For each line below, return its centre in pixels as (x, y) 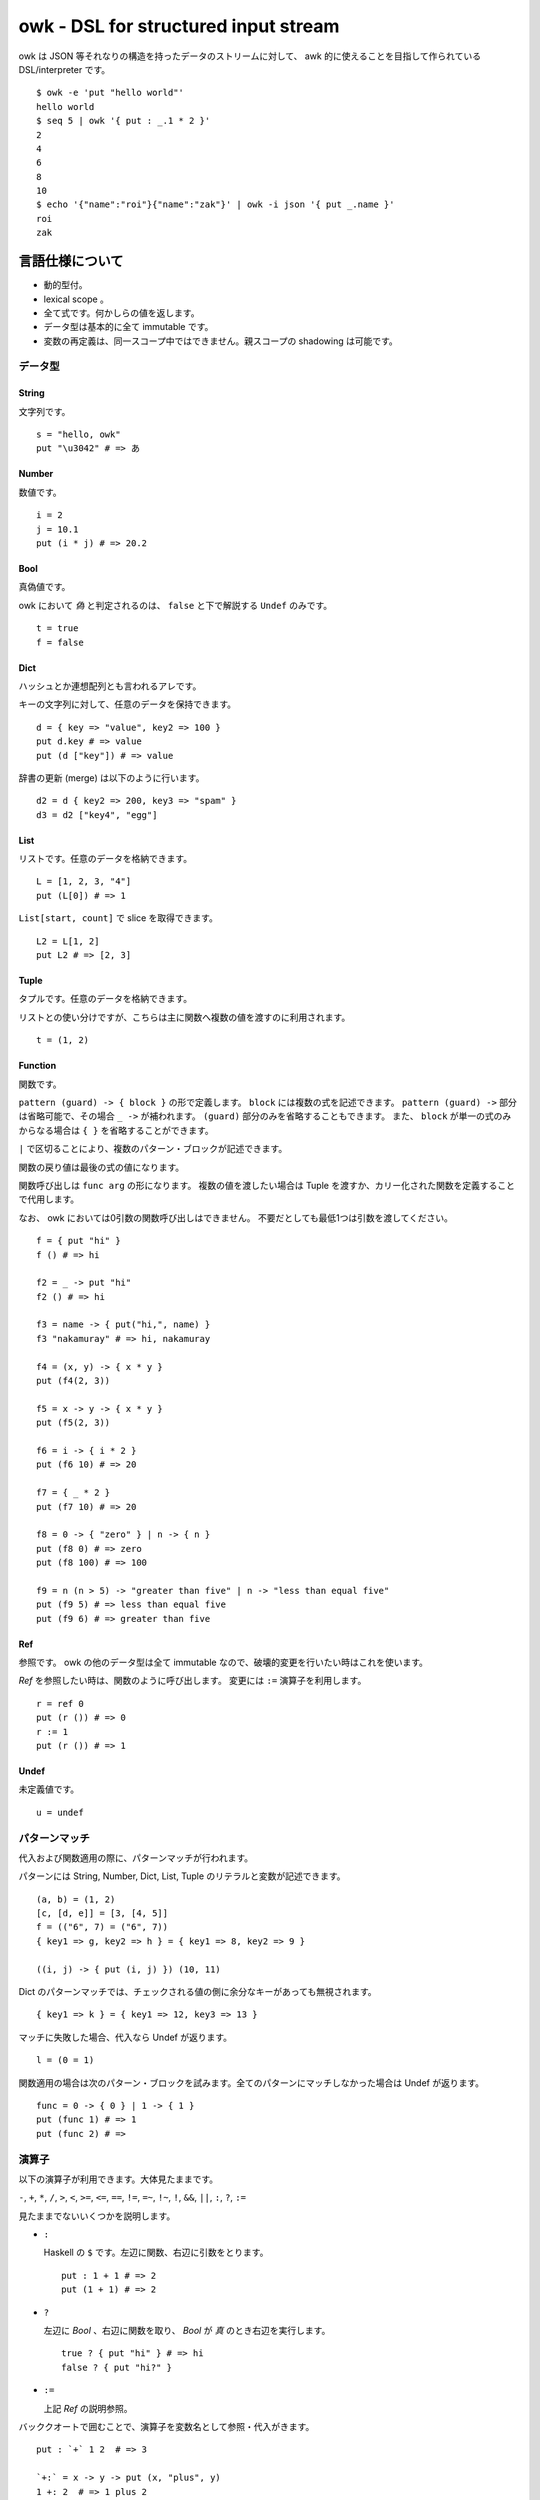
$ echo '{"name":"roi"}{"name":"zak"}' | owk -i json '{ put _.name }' (215, 204)
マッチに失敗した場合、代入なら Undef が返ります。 (125, 2037)
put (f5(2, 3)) (73, 1423)
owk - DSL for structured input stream (179, 26)
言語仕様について (71, 261)
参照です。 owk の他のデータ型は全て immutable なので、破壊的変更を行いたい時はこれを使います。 (223, 1662)
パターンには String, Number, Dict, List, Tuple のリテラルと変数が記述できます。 (182, 1876)
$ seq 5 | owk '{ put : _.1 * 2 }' (123, 121)
